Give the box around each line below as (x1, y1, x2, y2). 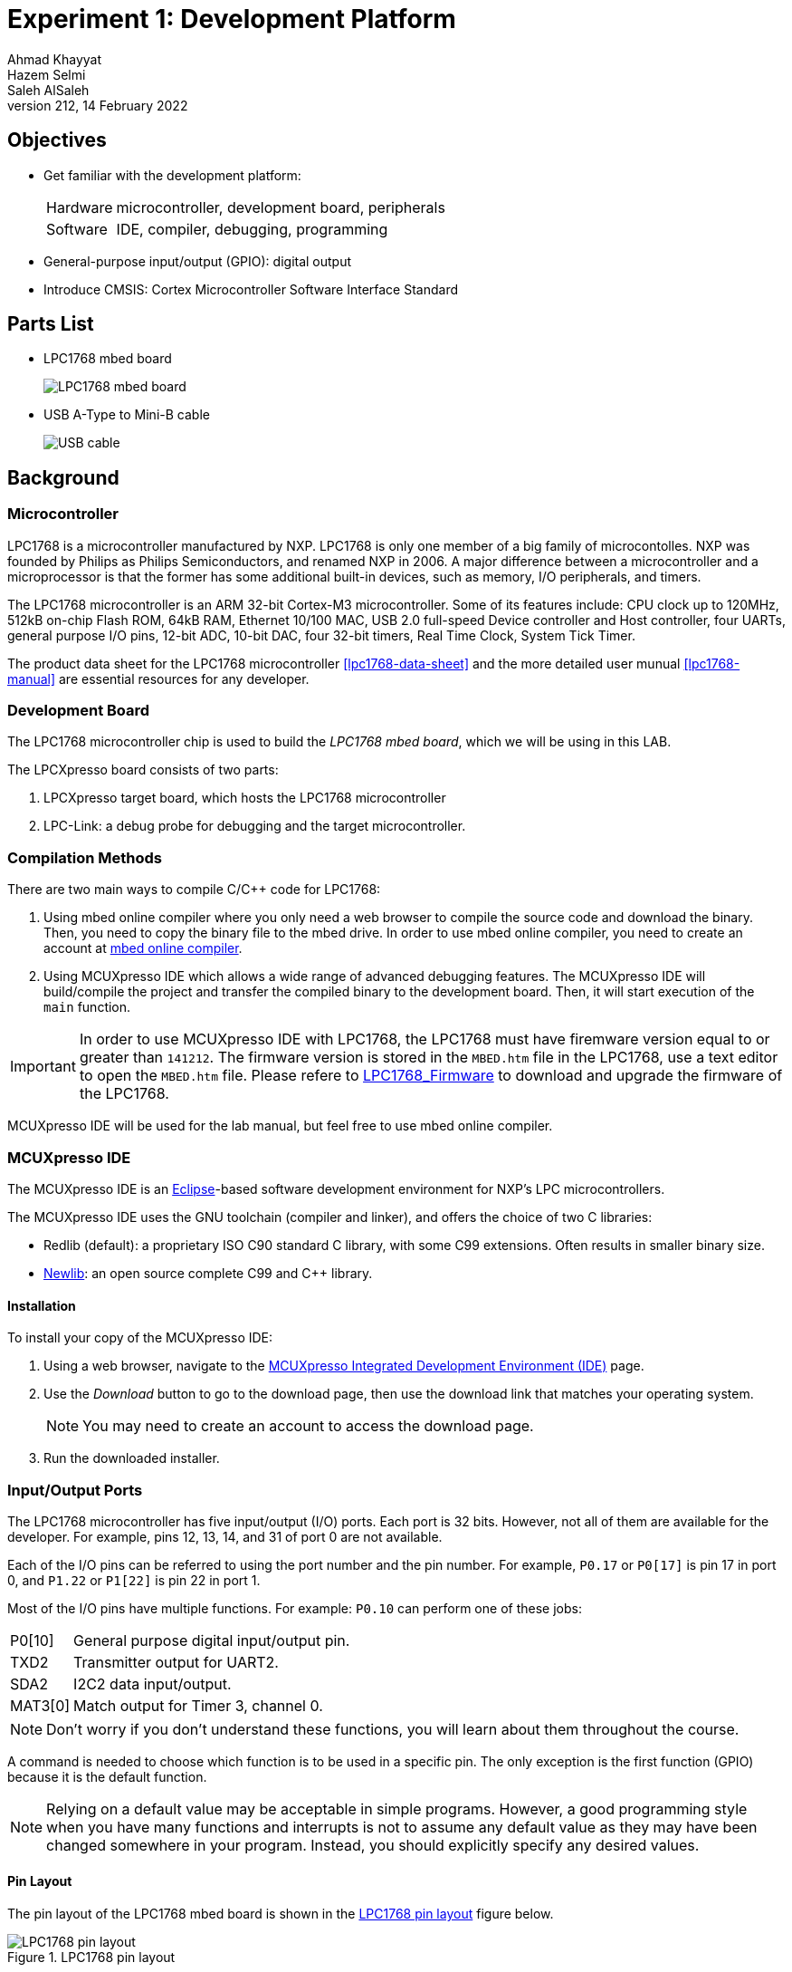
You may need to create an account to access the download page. (82, 1417, 534, 1436)
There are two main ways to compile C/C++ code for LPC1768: (7, 881, 381, 898)
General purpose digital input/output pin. (73, 1631, 350, 1650)
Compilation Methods (7, 848, 162, 867)
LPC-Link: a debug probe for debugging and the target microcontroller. (43, 818, 466, 834)
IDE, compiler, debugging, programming (116, 219, 388, 238)
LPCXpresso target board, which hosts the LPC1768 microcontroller (43, 790, 446, 806)
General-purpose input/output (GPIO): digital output (43, 253, 352, 269)
